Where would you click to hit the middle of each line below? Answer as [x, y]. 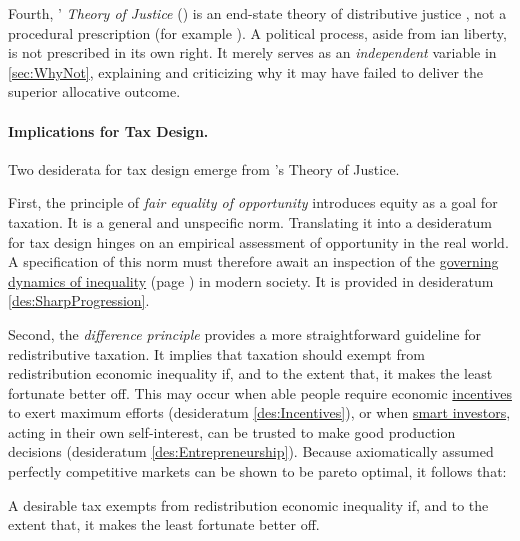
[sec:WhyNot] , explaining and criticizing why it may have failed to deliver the [246, 71]
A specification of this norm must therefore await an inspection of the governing [253, 261]
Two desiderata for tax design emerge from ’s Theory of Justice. [204, 168]
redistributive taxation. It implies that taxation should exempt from [216, 353]
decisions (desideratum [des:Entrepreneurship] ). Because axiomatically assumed [251, 451]
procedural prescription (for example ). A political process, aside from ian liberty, [257, 32]
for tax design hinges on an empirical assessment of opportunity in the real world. [258, 241]
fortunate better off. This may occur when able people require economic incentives [260, 392]
